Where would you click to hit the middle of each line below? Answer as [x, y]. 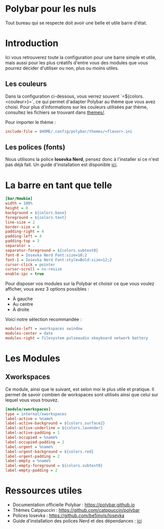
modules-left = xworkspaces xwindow [44, 329]
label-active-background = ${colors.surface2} [55, 423]
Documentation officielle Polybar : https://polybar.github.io [74, 505]
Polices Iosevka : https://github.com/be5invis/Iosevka [69, 515]
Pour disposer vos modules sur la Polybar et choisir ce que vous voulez [80, 283]
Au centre [23, 304]
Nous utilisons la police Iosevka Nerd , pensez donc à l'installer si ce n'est [82, 159]
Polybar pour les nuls [51, 9]
